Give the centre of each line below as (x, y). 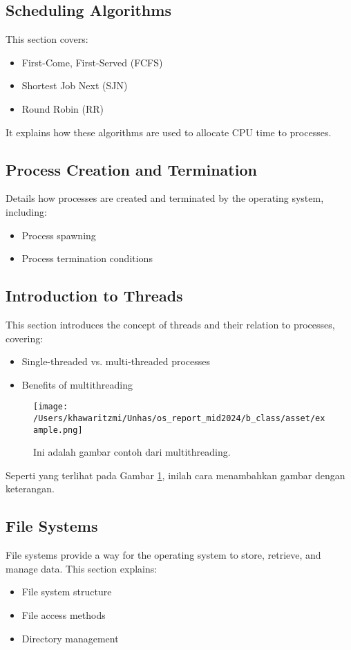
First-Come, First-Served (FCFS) (92, 62)
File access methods (64, 615)
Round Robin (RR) (63, 108)
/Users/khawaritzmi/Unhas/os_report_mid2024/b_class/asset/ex (179, 418)
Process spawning (59, 235)
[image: (51, 407)
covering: (25, 338)
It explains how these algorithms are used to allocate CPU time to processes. (169, 132)
